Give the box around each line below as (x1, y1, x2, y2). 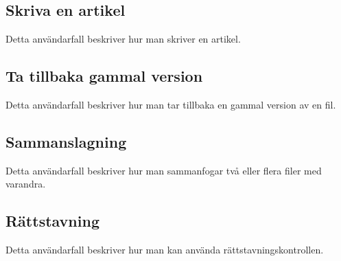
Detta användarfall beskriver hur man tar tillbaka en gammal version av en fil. (5, 98, 336, 111)
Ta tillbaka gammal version (5, 65, 203, 87)
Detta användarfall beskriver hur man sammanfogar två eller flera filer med (5, 163, 322, 177)
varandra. (5, 177, 46, 191)
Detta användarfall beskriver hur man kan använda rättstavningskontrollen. (5, 242, 324, 257)
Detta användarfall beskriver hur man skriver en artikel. (5, 32, 241, 46)
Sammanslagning (5, 130, 127, 152)
